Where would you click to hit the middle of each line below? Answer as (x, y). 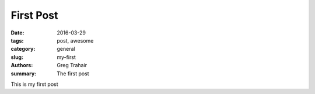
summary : (24, 74)
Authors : (22, 65)
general (66, 49)
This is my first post (34, 84)
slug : (17, 57)
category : (23, 49)
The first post (73, 74)
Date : (17, 33)
